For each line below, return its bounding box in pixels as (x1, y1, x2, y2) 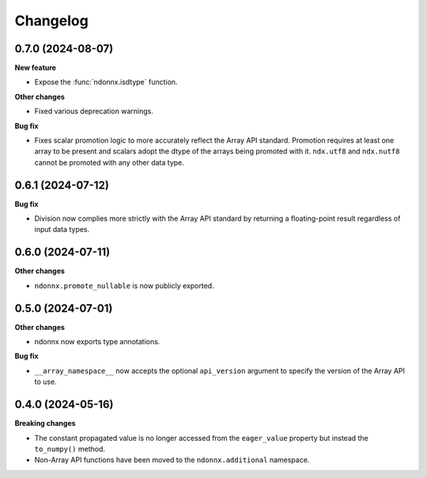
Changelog (14, 12, 89, 29)
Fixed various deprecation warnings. (34, 107, 153, 116)
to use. (34, 377, 57, 387)
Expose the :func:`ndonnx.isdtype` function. (34, 78, 178, 87)
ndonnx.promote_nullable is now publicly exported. (34, 281, 214, 290)
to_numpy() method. (34, 444, 106, 453)
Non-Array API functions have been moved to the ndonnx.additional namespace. (34, 455, 310, 465)
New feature (14, 63, 57, 73)
